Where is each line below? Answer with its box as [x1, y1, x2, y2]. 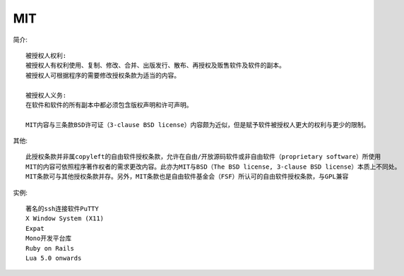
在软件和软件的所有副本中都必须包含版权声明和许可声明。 [25, 101, 193, 109]
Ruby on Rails [25, 244, 74, 252]
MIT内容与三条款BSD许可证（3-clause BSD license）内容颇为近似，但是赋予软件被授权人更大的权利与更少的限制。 [25, 121, 370, 128]
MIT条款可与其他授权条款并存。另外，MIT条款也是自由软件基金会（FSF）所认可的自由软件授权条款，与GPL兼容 [25, 173, 349, 181]
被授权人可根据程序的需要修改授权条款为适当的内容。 [25, 71, 180, 79]
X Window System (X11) [25, 215, 105, 222]
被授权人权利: [25, 52, 67, 59]
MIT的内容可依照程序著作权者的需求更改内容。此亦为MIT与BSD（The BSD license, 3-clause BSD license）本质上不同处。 [25, 162, 401, 171]
